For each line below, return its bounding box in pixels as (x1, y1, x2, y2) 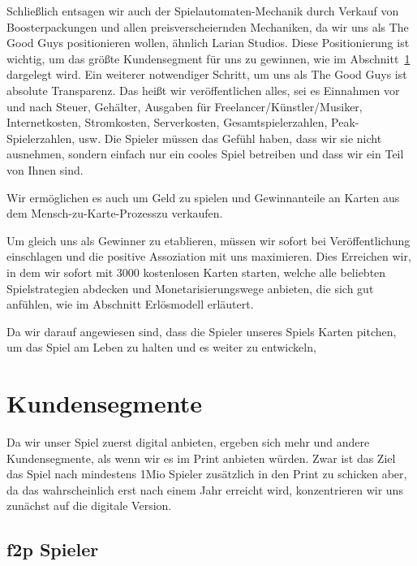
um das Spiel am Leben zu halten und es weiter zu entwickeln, (6, 339, 316, 356)
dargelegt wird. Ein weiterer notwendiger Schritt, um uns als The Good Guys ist (6, 66, 407, 83)
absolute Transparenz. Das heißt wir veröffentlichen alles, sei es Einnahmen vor (6, 81, 400, 98)
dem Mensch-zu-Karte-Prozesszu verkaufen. (6, 205, 223, 222)
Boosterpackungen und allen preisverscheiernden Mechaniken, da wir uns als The (6, 18, 409, 35)
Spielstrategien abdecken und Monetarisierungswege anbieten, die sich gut (6, 279, 374, 296)
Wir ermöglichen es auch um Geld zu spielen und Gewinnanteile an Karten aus (6, 188, 400, 205)
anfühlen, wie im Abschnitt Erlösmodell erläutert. (6, 296, 254, 313)
